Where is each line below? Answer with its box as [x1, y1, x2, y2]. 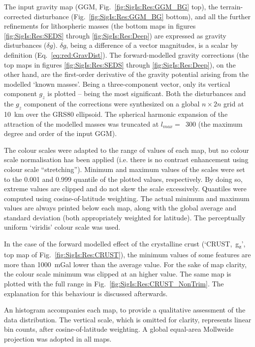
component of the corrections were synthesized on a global [24, 99, 200, 109]
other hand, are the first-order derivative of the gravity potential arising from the [4, 69, 249, 79]
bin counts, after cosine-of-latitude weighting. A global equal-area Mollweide [4, 324, 234, 334]
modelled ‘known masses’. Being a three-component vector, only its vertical [4, 78, 230, 89]
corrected [4, 11, 32, 21]
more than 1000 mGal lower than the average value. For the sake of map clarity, [4, 259, 247, 269]
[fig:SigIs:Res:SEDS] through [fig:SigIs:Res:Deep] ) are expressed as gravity [4, 30, 226, 40]
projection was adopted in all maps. [4, 333, 112, 344]
